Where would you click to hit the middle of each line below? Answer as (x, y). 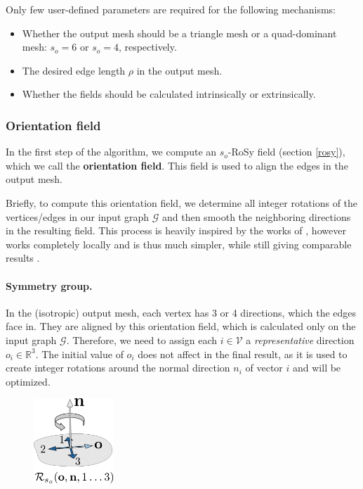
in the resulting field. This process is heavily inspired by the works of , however (176, 230)
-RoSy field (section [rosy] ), (286, 152)
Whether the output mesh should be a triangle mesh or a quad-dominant (179, 33)
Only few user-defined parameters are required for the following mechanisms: (171, 9)
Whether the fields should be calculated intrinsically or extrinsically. (169, 94)
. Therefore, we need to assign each (142, 339)
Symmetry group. (49, 285)
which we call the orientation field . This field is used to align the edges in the (177, 165)
